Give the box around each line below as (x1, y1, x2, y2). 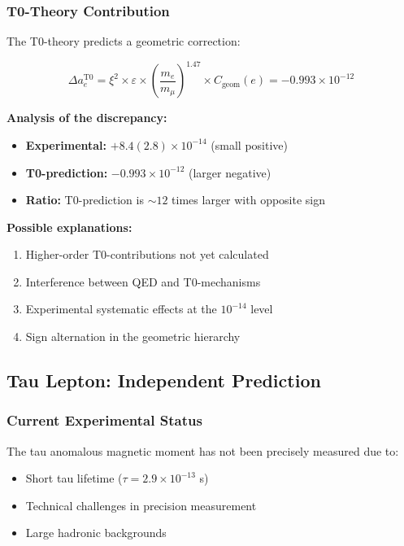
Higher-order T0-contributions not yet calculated (25, 246, 269, 263)
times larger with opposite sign (172, 191, 326, 208)
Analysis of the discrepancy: (7, 109, 167, 126)
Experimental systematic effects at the (25, 300, 217, 317)
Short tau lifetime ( (25, 470, 123, 487)
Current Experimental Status (7, 410, 202, 430)
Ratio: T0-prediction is (25, 191, 144, 208)
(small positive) (211, 136, 289, 153)
